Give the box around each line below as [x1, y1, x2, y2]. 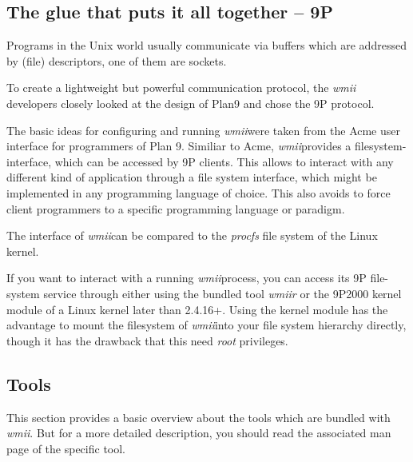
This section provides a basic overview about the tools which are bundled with [6, 408, 391, 425]
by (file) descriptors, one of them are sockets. [6, 52, 227, 69]
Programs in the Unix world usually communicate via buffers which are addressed [6, 37, 407, 54]
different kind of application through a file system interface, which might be [6, 169, 377, 185]
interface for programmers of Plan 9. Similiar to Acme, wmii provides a [6, 137, 351, 154]
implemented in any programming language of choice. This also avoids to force [6, 184, 391, 201]
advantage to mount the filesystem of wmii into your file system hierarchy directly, [6, 317, 407, 333]
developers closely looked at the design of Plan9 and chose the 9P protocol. [6, 94, 375, 111]
